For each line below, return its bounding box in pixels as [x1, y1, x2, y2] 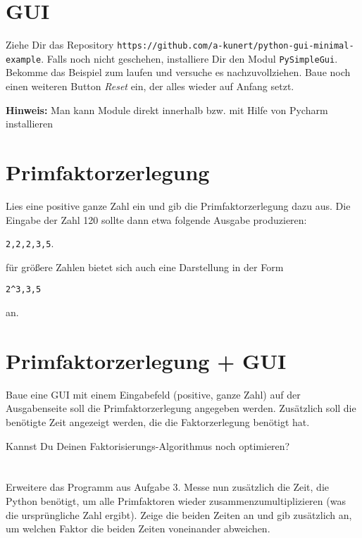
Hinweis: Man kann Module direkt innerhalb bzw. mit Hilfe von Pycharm [6, 102, 328, 117]
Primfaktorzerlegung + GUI [6, 346, 287, 375]
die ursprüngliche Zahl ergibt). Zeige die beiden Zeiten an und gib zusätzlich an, [6, 507, 352, 522]
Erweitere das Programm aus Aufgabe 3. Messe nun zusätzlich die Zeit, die [6, 480, 330, 494]
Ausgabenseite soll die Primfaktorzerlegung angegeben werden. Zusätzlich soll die [6, 401, 356, 415]
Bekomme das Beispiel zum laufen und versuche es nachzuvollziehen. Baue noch [6, 65, 351, 80]
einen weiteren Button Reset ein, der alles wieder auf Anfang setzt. [6, 79, 294, 94]
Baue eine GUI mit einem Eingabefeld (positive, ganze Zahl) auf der [6, 387, 301, 401]
